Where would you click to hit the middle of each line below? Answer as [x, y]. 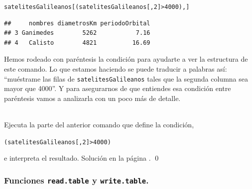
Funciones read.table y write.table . [76, 180]
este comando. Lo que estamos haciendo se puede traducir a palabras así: [116, 69]
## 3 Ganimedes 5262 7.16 [77, 33]
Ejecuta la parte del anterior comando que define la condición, [99, 125]
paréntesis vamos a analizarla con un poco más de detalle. [92, 98]
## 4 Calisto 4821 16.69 [77, 43]
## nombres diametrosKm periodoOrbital [77, 23]
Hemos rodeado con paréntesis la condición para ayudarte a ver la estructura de [126, 59]
